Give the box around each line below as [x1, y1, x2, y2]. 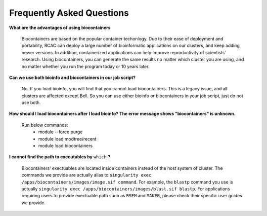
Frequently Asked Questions [9, 7, 129, 18]
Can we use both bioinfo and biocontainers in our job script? [9, 74, 136, 80]
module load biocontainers [38, 143, 93, 149]
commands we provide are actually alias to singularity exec [21, 172, 152, 178]
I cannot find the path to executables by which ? [9, 154, 111, 160]
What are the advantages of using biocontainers [9, 25, 111, 31]
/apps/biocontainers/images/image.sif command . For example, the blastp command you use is [21, 179, 233, 185]
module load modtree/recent [38, 136, 96, 142]
